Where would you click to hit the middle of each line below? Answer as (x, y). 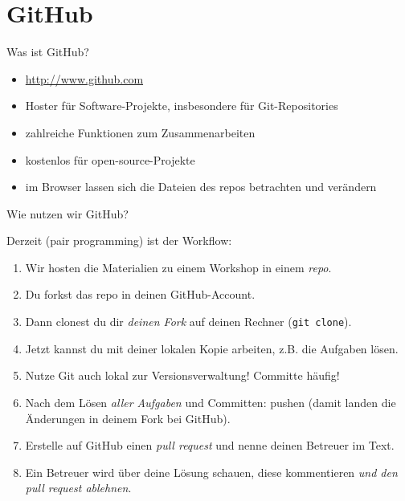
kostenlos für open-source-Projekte (110, 159)
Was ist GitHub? (48, 52)
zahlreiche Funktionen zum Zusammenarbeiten (140, 132)
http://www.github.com (84, 78)
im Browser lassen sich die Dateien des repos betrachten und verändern (201, 187)
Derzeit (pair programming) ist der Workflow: (119, 240)
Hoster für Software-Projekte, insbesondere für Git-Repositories (182, 106)
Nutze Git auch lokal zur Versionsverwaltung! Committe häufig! (182, 375)
